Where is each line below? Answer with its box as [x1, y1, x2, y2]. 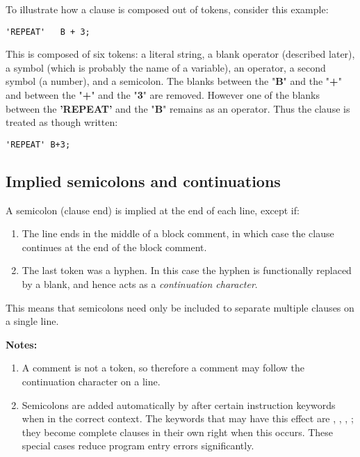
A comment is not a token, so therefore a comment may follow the [22, 360, 304, 375]
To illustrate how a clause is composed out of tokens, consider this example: [6, 2, 329, 16]
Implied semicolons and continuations [6, 170, 281, 191]
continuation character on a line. [22, 374, 161, 389]
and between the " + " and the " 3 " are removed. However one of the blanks [6, 88, 320, 102]
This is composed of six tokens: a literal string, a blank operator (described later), [6, 47, 355, 61]
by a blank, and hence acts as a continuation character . [22, 277, 258, 291]
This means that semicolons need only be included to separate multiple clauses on [6, 300, 354, 314]
